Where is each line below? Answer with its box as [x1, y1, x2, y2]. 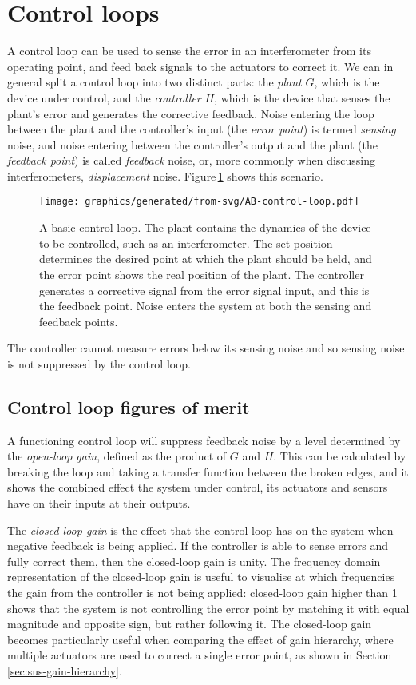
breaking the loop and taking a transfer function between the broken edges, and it [7, 463, 409, 480]
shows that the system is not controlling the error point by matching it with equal [7, 599, 410, 616]
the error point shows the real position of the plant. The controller [39, 265, 364, 282]
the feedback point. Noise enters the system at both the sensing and [39, 297, 372, 314]
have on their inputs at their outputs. [7, 495, 191, 512]
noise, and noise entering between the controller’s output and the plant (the [7, 136, 378, 153]
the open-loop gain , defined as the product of [7, 448, 227, 464]
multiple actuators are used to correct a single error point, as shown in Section [7, 647, 392, 663]
